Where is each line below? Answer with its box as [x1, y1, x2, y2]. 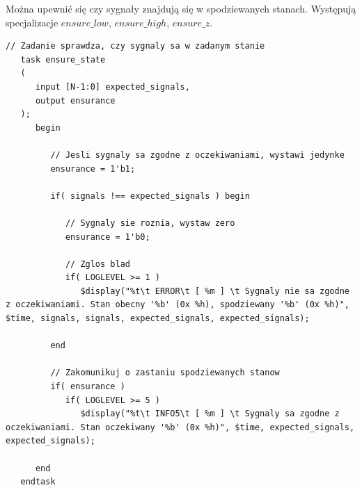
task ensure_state [20, 54, 106, 65]
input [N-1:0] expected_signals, [35, 81, 190, 92]
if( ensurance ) [50, 382, 125, 392]
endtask [20, 477, 56, 487]
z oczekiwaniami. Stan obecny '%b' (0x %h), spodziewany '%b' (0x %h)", [6, 300, 349, 310]
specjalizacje [6, 15, 58, 29]
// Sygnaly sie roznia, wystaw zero [65, 218, 235, 228]
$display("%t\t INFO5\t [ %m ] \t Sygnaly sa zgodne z [80, 409, 340, 419]
